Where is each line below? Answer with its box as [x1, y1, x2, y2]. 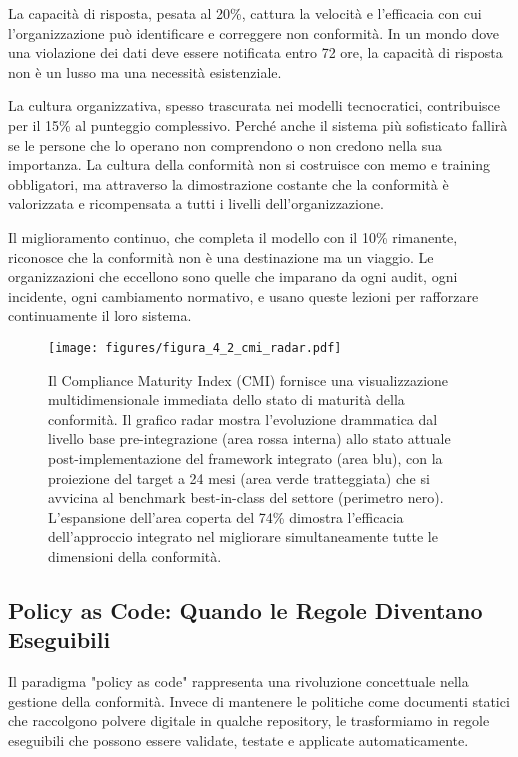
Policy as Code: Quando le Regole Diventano [8, 594, 483, 625]
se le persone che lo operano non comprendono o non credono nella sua [8, 134, 442, 155]
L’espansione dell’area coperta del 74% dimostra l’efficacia [48, 506, 404, 527]
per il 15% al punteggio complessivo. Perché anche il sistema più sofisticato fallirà [8, 114, 508, 135]
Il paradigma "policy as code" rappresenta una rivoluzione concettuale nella [8, 671, 469, 692]
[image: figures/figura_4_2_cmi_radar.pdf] [48, 340, 342, 355]
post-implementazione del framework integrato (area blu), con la [48, 447, 443, 468]
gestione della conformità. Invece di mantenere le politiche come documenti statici [8, 690, 510, 711]
